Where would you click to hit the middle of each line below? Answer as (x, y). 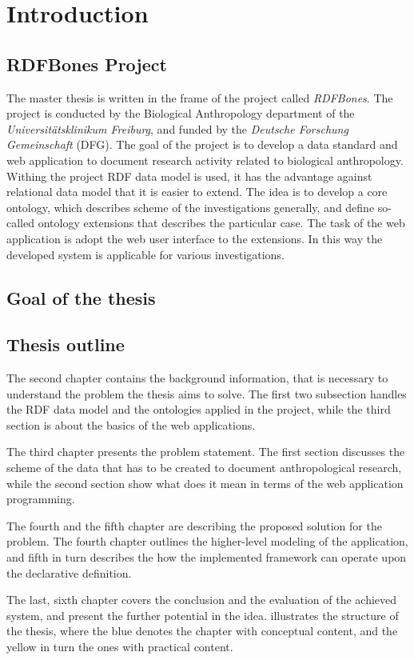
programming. (41, 499)
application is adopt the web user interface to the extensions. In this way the (195, 238)
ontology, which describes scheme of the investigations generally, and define (191, 207)
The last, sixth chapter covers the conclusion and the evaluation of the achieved (202, 600)
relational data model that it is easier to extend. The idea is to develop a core (197, 192)
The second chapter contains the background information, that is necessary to (197, 378)
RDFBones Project (87, 64)
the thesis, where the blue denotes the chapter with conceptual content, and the (202, 631)
